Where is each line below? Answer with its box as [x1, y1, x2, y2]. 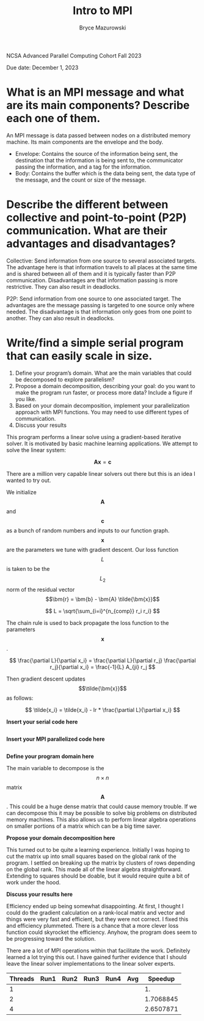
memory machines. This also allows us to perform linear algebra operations [6, 816, 197, 823]
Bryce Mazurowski [79, 24, 126, 31]
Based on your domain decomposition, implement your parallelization [15, 402, 190, 409]
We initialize [6, 488, 37, 495]
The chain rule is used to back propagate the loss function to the [6, 619, 169, 626]
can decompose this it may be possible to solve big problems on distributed [6, 809, 197, 816]
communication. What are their [6, 224, 168, 238]
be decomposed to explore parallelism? [15, 375, 115, 383]
